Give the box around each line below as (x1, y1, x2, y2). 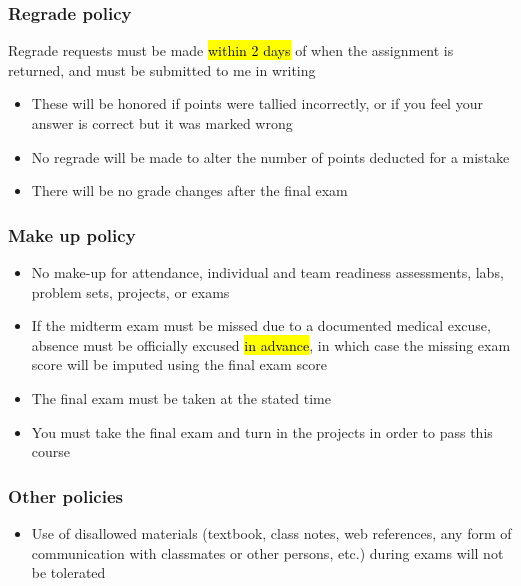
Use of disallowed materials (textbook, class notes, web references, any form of (31, 522, 512, 543)
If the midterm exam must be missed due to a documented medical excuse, (31, 315, 491, 336)
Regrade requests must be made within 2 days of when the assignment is (8, 40, 454, 61)
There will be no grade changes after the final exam (31, 180, 348, 201)
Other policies (8, 483, 123, 508)
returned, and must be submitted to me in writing (8, 59, 316, 80)
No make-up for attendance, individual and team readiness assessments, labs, (31, 262, 504, 282)
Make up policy (8, 222, 136, 247)
